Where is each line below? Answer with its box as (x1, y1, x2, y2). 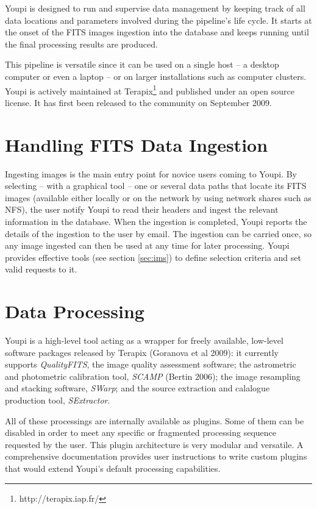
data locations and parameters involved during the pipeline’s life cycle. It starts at (5, 13, 312, 26)
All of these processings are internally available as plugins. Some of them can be (5, 414, 304, 427)
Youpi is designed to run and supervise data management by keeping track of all (5, 2, 305, 14)
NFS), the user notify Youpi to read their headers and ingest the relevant (5, 203, 279, 216)
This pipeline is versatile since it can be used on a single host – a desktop (5, 58, 279, 71)
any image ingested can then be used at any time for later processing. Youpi (5, 239, 290, 252)
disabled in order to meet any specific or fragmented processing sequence (5, 426, 277, 439)
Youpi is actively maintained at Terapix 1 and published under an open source (5, 82, 294, 97)
